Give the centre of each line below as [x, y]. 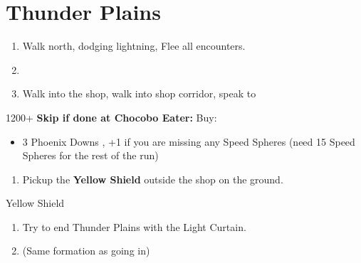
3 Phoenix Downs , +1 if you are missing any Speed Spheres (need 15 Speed [189, 141]
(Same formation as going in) [86, 251]
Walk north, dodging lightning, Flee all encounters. [134, 46]
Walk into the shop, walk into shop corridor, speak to [139, 93]
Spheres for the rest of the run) [90, 155]
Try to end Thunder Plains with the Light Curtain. [134, 226]
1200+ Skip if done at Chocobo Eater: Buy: [111, 117]
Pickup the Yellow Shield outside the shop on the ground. [153, 179]
